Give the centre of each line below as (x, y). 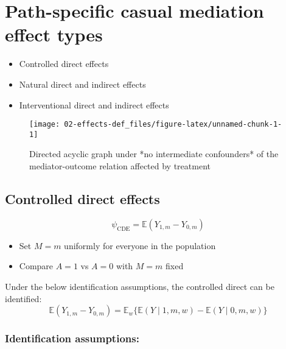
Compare (36, 266)
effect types (54, 34)
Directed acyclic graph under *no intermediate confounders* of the (154, 154)
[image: (45, 125)
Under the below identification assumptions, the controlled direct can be (140, 286)
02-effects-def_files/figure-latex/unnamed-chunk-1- (173, 125)
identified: (23, 298)
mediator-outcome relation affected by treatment (120, 166)
